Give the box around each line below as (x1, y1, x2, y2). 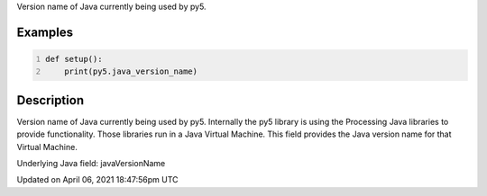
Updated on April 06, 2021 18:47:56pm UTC (16, 174, 179, 185)
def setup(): (45, 54, 103, 64)
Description (16, 93, 85, 108)
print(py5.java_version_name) (64, 67, 198, 76)
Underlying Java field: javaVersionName (16, 158, 166, 169)
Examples (16, 24, 74, 40)
